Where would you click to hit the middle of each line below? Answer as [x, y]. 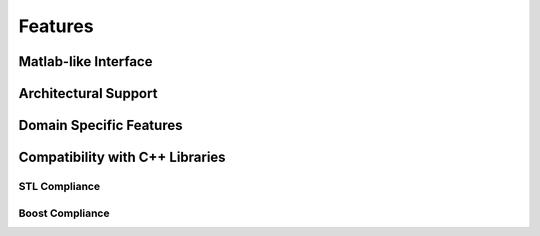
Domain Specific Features [100, 125]
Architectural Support [88, 93]
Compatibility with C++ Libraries [122, 157]
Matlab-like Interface [85, 61]
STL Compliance [59, 186]
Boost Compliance [64, 213]
